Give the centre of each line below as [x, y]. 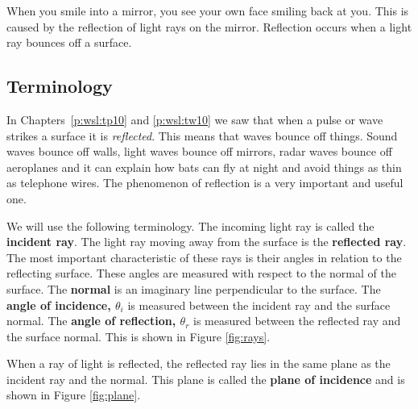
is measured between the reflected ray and [297, 321]
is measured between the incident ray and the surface [259, 305]
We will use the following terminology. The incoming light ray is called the [190, 225]
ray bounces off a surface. [69, 42]
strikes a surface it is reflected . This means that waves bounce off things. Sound [202, 135]
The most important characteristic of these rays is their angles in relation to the [204, 257]
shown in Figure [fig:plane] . [74, 395]
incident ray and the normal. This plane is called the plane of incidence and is [206, 379]
